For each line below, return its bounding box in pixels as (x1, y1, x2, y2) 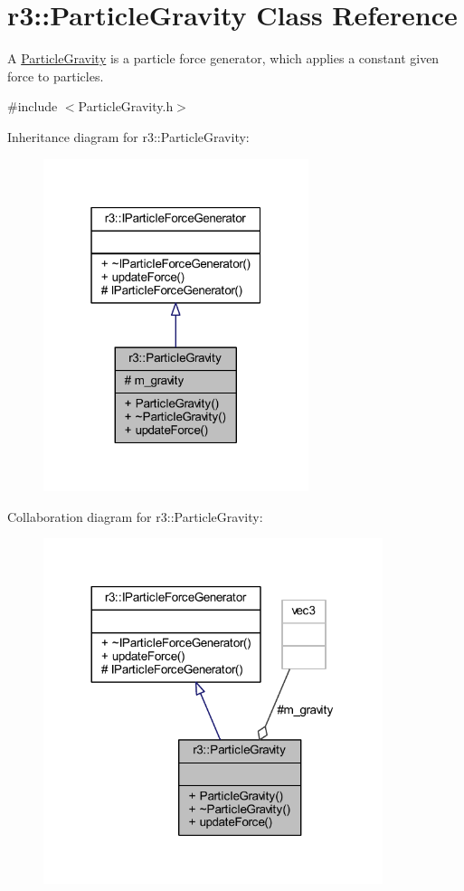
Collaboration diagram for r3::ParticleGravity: (7, 507, 263, 526)
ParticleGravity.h (78, 97, 174, 116)
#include (7, 97, 58, 116)
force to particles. (7, 66, 104, 85)
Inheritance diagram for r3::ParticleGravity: (7, 127, 250, 146)
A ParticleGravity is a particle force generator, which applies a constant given (7, 49, 440, 68)
